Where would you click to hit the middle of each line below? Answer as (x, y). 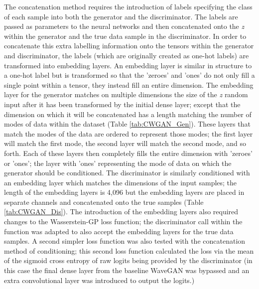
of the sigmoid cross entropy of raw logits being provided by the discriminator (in (128, 260)
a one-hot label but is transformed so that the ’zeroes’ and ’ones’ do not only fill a (129, 75)
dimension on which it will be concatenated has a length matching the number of (128, 114)
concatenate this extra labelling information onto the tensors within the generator (129, 46)
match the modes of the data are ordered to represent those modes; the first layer (129, 133)
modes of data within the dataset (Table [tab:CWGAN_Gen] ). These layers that (127, 124)
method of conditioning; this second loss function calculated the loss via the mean (129, 250)
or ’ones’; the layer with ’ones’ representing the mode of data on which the (118, 163)
